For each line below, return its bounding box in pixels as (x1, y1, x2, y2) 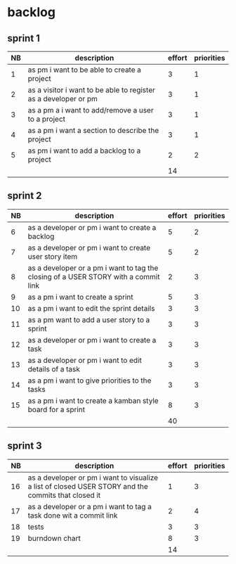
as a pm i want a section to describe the (27, 126, 159, 135)
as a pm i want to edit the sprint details (27, 303, 155, 313)
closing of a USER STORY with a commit (27, 271, 160, 281)
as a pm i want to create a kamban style (27, 395, 159, 405)
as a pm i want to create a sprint (27, 292, 133, 302)
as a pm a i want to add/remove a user (27, 105, 154, 115)
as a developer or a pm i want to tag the (27, 263, 159, 273)
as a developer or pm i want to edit (27, 355, 142, 365)
